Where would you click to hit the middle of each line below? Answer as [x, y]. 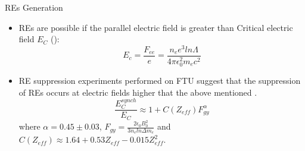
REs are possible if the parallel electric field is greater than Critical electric [156, 27]
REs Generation [34, 7]
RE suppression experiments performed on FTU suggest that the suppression [160, 80]
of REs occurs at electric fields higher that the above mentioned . [138, 92]
